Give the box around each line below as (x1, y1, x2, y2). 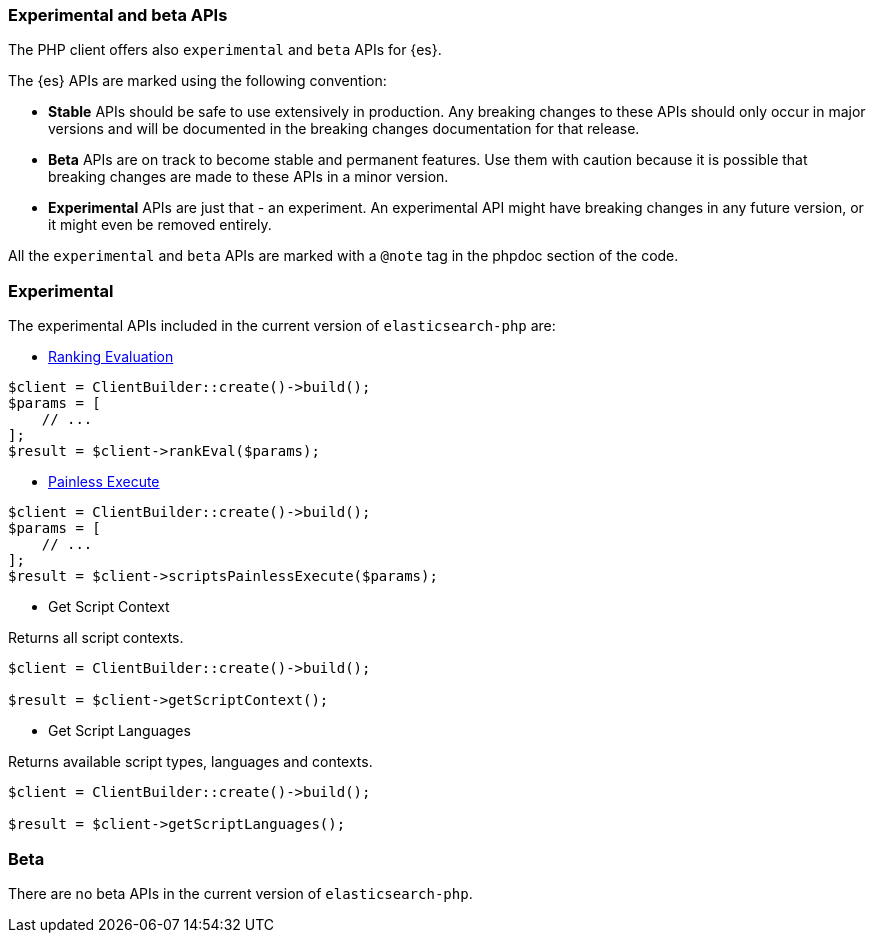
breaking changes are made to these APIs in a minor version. (48, 168, 449, 186)
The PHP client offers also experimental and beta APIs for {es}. (8, 41, 442, 59)
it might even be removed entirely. (48, 216, 272, 234)
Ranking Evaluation (48, 348, 174, 366)
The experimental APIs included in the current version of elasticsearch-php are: (8, 317, 556, 335)
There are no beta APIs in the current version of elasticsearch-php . (8, 884, 473, 902)
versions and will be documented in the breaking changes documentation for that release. (48, 120, 640, 138)
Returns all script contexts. (8, 629, 184, 647)
